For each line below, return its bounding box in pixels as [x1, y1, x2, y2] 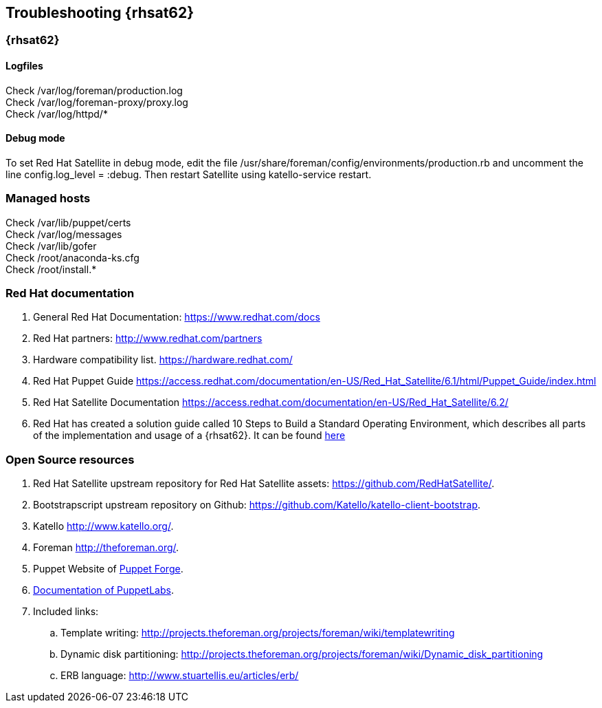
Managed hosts [5, 191, 91, 206]
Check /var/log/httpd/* [5, 107, 108, 120]
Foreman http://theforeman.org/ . [33, 541, 179, 554]
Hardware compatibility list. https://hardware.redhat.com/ [33, 354, 293, 366]
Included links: [33, 605, 99, 618]
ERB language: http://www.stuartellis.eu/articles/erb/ [60, 669, 299, 682]
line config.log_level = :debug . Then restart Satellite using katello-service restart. [5, 168, 372, 180]
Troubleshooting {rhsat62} [5, 4, 194, 21]
